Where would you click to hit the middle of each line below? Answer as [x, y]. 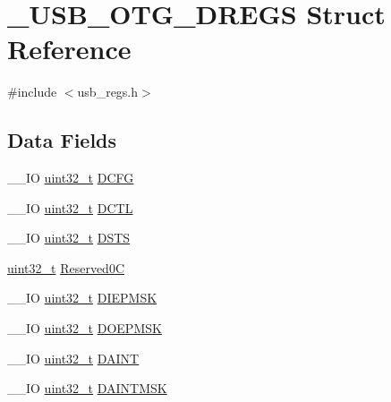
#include [32, 92]
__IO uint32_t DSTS [69, 238]
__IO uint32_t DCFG [71, 178]
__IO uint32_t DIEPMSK [82, 298]
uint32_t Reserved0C [66, 267]
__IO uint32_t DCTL [70, 207]
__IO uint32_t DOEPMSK [85, 328]
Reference [69, 49]
